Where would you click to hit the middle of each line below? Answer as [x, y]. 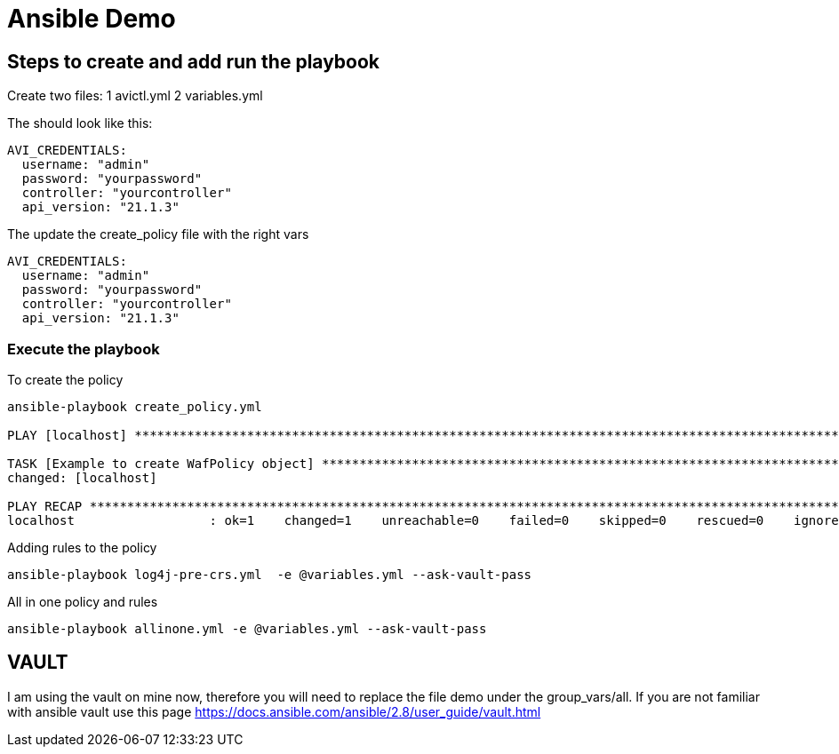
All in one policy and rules [83, 601]
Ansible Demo [92, 19]
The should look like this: [80, 123]
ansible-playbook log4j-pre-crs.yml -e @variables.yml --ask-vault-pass [270, 574]
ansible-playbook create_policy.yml [135, 406]
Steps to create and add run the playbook [194, 61]
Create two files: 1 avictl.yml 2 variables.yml [135, 96]
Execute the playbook [84, 349]
